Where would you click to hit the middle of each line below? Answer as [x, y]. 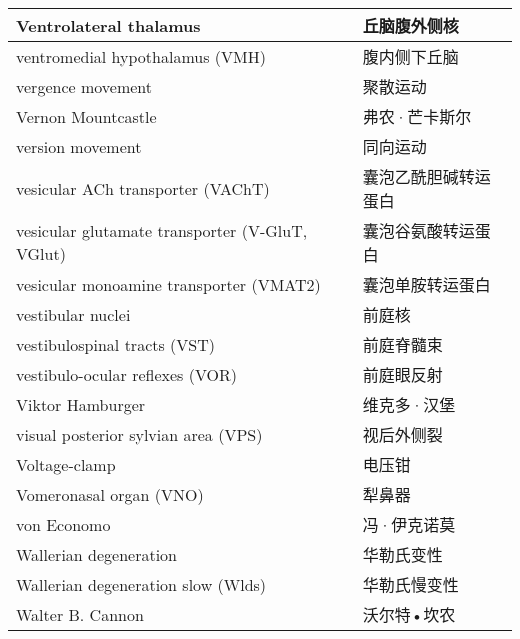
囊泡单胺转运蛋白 [426, 284]
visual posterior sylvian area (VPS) [139, 434]
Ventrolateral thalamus [108, 25]
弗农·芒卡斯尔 [417, 116]
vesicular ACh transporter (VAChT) [143, 188]
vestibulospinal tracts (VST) [115, 344]
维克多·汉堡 [409, 404]
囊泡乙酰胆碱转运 [426, 176]
